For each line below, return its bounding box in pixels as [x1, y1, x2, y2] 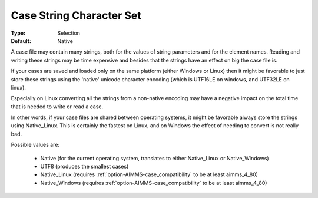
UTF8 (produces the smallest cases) [40, 163, 129, 170]
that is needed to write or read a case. [11, 103, 104, 110]
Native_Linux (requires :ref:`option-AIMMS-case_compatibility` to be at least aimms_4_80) [40, 171, 259, 178]
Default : [11, 37, 32, 44]
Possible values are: [11, 141, 60, 148]
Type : [11, 29, 26, 37]
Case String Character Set [11, 9, 141, 22]
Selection [57, 29, 81, 37]
